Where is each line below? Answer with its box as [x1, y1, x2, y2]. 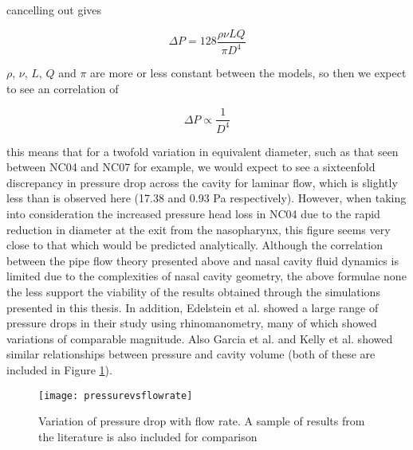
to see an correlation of [6, 80, 119, 96]
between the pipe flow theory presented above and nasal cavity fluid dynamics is [6, 252, 399, 268]
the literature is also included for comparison [38, 428, 258, 444]
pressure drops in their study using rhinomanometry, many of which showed [6, 315, 377, 331]
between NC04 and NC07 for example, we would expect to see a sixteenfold [6, 158, 376, 175]
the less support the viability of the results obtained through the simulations [6, 283, 380, 299]
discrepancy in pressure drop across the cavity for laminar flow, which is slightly [6, 174, 398, 190]
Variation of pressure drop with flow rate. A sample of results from [38, 413, 365, 429]
